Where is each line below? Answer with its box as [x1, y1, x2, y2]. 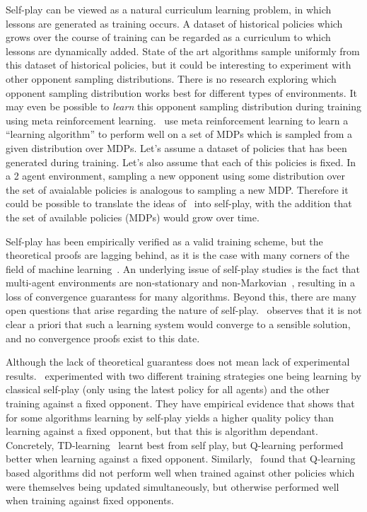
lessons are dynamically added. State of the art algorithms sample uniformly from [6, 43, 360, 58]
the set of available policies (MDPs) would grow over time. [6, 209, 260, 224]
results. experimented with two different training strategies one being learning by [6, 368, 361, 383]
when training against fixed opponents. [6, 493, 174, 508]
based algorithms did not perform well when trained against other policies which [6, 465, 355, 479]
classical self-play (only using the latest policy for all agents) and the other [6, 382, 330, 397]
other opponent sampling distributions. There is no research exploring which [6, 71, 337, 86]
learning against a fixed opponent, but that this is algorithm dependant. [6, 424, 318, 438]
